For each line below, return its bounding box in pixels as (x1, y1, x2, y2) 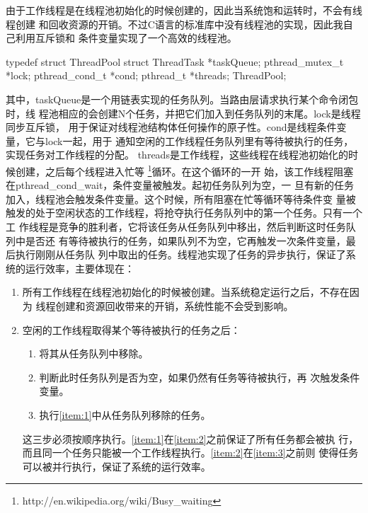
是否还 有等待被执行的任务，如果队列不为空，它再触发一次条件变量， (25, 233, 346, 248)
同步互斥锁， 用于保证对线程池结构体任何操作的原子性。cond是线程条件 (6, 120, 337, 134)
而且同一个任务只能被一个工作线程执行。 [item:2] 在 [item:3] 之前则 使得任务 (22, 445, 359, 460)
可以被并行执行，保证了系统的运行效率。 (22, 459, 211, 473)
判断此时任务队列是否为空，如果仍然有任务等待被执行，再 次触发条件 (39, 369, 360, 384)
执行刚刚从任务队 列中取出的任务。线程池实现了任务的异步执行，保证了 (15, 247, 346, 262)
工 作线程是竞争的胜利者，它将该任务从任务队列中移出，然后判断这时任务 (6, 219, 346, 234)
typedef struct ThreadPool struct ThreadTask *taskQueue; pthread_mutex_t (6, 54, 344, 69)
